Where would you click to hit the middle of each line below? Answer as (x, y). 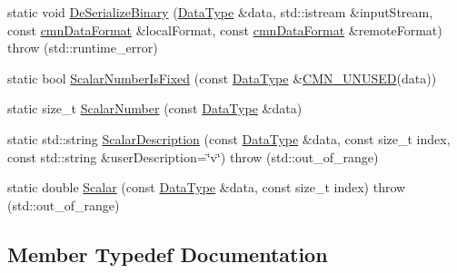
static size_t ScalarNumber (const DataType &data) (155, 108)
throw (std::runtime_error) (83, 48)
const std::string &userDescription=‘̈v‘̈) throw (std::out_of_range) (193, 156)
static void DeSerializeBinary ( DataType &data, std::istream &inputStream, (220, 12)
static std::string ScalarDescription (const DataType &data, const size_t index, (229, 138)
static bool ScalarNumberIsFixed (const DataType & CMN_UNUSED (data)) (222, 78)
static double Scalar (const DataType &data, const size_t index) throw (207, 187)
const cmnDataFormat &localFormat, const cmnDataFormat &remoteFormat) (225, 29)
